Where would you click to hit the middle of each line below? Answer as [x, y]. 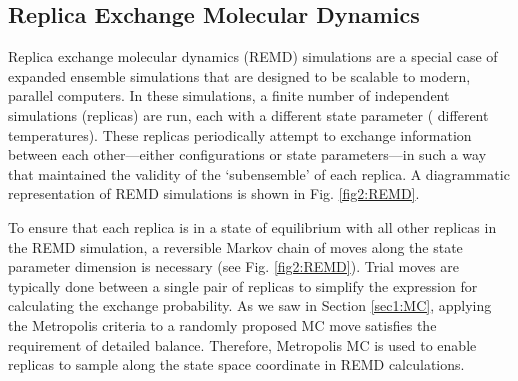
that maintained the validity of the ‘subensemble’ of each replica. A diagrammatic [259, 173]
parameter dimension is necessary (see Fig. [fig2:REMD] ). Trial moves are [233, 266]
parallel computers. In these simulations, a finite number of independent [229, 95]
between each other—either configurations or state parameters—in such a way [247, 154]
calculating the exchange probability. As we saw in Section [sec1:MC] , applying [250, 305]
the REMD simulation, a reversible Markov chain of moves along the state [235, 246]
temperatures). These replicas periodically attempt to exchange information [240, 134]
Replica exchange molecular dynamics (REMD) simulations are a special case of [253, 56]
